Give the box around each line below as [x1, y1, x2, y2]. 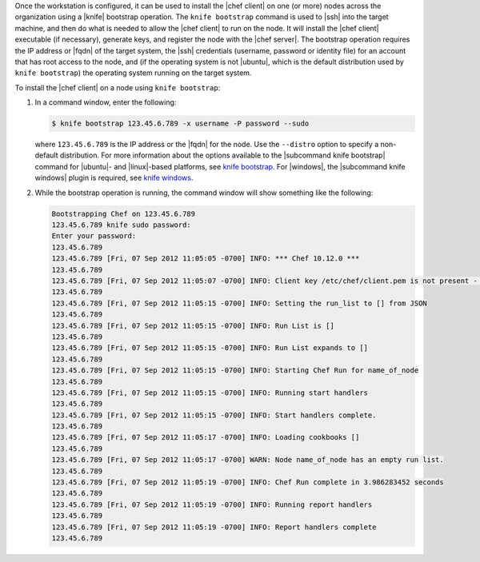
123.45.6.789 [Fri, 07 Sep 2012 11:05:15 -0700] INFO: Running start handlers [51, 388, 368, 397]
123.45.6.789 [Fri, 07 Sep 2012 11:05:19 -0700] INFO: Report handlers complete [51, 522, 377, 532]
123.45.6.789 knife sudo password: [51, 221, 191, 229]
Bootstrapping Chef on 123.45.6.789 [51, 209, 196, 218]
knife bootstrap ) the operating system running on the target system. [14, 68, 252, 78]
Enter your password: [51, 232, 137, 241]
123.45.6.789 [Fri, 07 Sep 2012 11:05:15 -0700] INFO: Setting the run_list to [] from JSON [51, 298, 427, 308]
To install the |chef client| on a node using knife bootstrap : [14, 82, 221, 92]
